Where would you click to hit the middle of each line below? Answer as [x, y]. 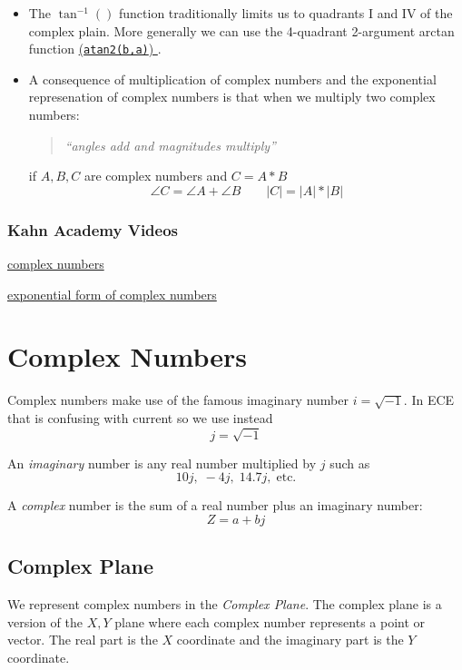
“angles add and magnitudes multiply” [170, 145]
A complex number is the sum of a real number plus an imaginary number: [215, 505]
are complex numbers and [156, 176]
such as [350, 463]
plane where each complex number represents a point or [270, 621]
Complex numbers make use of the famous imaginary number [178, 400]
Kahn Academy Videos [93, 229]
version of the [45, 621]
